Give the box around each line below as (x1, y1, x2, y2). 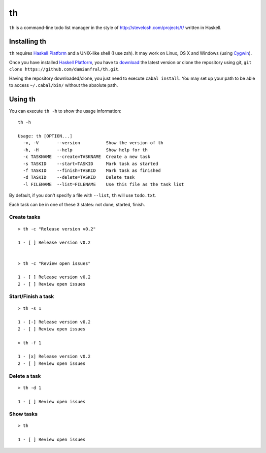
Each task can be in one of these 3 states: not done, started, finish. (9, 201, 145, 207)
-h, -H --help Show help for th (23, 147, 148, 153)
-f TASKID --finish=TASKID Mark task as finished (23, 168, 161, 173)
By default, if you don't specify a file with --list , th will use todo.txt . (9, 193, 157, 198)
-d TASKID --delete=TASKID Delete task (23, 175, 135, 180)
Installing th (9, 37, 46, 46)
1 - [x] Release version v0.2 (18, 354, 91, 359)
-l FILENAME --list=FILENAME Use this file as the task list (23, 181, 184, 187)
